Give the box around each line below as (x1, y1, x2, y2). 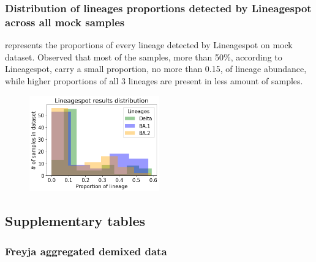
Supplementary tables (5, 211, 146, 230)
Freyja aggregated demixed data (5, 243, 167, 258)
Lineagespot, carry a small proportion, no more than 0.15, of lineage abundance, (5, 62, 307, 75)
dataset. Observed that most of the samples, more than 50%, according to (5, 50, 282, 63)
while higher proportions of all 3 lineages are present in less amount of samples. (5, 74, 303, 87)
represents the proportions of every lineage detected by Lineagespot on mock (5, 38, 293, 51)
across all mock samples (5, 14, 125, 29)
